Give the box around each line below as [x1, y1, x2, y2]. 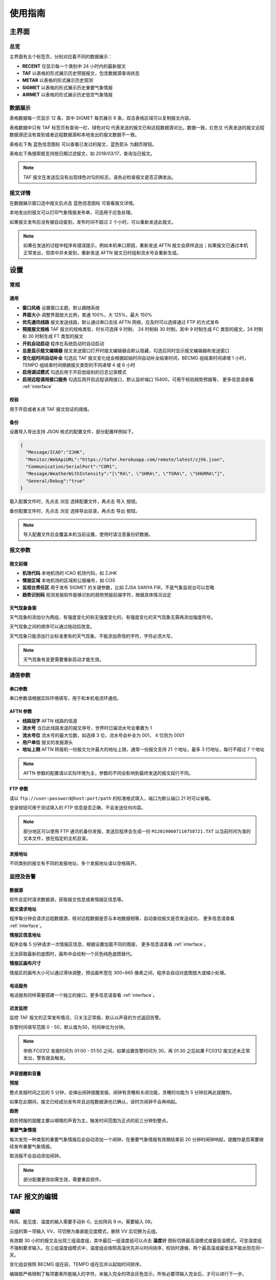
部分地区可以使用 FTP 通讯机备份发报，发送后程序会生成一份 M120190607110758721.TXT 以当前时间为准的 [23, 828, 251, 834]
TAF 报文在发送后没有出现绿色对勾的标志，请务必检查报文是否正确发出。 [23, 174, 176, 180]
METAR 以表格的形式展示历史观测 [22, 77, 94, 83]
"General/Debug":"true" [26, 478, 85, 484]
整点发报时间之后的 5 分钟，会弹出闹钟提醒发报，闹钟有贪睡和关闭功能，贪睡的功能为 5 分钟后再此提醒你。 [9, 1089, 235, 1095]
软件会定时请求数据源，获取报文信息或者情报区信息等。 [9, 897, 126, 903]
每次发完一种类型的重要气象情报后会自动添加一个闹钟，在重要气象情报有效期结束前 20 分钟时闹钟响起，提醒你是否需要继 [9, 1136, 264, 1142]
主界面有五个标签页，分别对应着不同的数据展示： [9, 54, 112, 60]
